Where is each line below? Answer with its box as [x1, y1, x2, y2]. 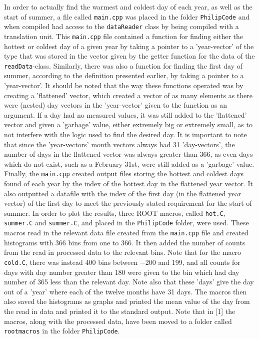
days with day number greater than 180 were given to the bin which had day [4, 266, 239, 277]
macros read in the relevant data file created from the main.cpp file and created [4, 227, 248, 238]
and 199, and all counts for [158, 256, 240, 267]
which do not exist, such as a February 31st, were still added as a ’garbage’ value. [4, 158, 254, 169]
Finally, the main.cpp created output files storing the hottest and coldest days [4, 168, 244, 179]
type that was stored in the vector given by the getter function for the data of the [4, 51, 255, 61]
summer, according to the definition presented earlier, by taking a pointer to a [4, 70, 244, 81]
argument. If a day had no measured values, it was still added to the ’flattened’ [4, 109, 247, 120]
